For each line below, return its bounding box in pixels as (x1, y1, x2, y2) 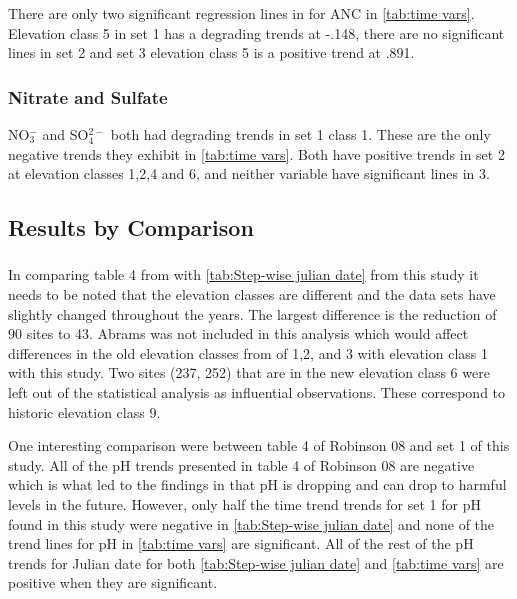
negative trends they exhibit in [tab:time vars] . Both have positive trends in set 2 (8, 143, 505, 164)
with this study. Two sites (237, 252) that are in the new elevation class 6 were (8, 362, 490, 383)
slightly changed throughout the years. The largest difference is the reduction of (8, 303, 497, 324)
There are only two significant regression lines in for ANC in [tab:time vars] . (8, 3, 475, 23)
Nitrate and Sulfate (8, 84, 168, 109)
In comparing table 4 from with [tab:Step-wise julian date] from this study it (8, 264, 479, 285)
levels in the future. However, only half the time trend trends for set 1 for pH (8, 494, 481, 515)
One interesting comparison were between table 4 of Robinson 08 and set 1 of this (8, 435, 510, 456)
